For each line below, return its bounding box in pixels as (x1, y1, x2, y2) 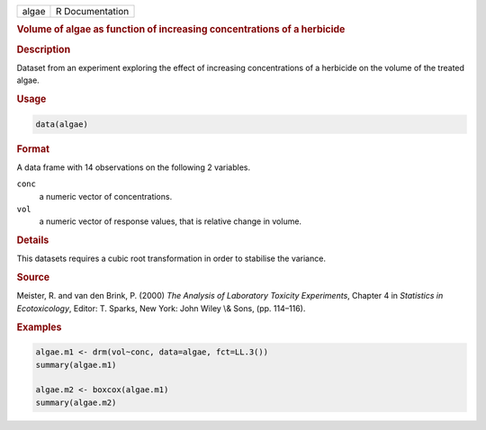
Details (16, 234, 49, 246)
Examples (16, 320, 62, 333)
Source (16, 271, 50, 283)
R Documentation (55, 5, 130, 17)
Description (16, 43, 71, 56)
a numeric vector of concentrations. (39, 191, 173, 202)
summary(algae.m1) (35, 360, 117, 370)
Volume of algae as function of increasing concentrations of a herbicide (16, 23, 346, 36)
